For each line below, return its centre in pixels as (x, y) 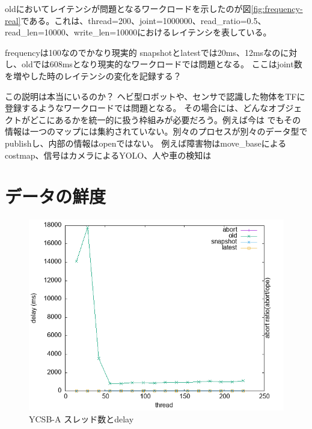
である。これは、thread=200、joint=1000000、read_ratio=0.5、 (143, 20)
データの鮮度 (56, 196)
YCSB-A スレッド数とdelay (81, 418)
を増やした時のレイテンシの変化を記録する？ (93, 75)
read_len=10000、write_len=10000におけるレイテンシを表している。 (138, 32)
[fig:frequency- (277, 8)
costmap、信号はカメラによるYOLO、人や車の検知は (108, 155)
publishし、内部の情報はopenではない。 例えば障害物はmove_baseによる (146, 143)
